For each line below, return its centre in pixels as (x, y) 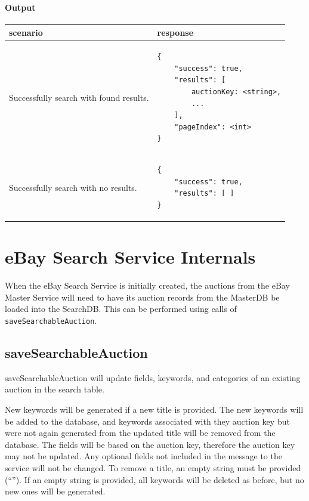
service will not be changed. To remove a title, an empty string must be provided (153, 467)
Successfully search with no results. (73, 187)
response (175, 33)
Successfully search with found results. (79, 97)
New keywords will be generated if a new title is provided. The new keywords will (154, 409)
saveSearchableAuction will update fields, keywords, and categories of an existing (153, 377)
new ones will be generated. (55, 491)
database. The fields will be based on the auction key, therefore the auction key (150, 444)
